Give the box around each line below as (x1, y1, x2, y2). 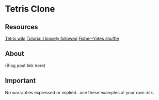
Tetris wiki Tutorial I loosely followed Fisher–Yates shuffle (5, 35, 119, 41)
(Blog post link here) (5, 62, 46, 68)
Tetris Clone (5, 3, 55, 15)
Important (5, 77, 36, 85)
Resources (5, 23, 38, 31)
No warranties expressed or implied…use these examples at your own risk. (5, 89, 154, 95)
